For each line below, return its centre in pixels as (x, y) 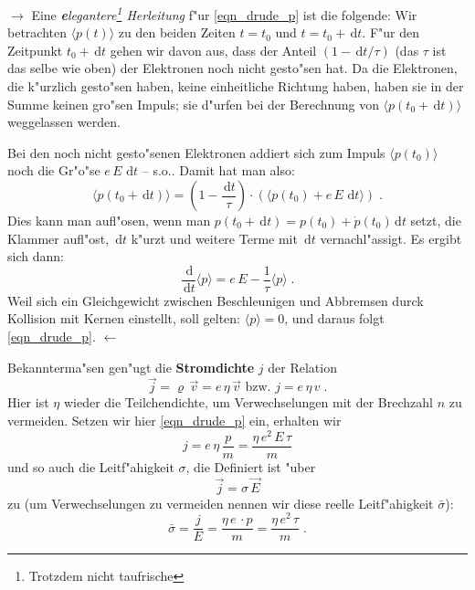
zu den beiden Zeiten (177, 32)
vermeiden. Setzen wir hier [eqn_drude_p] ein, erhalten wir (174, 421)
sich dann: (36, 256)
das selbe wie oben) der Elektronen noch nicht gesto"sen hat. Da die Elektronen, (232, 68)
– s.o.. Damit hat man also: (218, 170)
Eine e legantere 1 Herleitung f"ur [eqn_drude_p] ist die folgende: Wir (224, 13)
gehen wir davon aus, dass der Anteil (213, 50)
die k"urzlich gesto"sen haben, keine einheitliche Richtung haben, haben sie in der (236, 86)
